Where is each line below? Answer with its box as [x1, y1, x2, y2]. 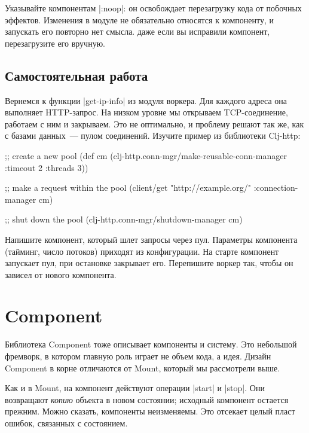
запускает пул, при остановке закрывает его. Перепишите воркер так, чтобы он [5, 257, 293, 269]
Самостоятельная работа [5, 66, 148, 84]
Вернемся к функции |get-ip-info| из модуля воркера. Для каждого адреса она [5, 94, 287, 106]
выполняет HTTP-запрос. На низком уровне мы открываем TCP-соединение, [5, 106, 288, 118]
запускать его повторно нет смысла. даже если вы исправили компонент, [5, 25, 270, 38]
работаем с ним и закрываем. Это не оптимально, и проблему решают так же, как [5, 117, 304, 130]
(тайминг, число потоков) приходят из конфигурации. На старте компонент [5, 245, 279, 257]
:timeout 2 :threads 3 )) [5, 161, 88, 173]
